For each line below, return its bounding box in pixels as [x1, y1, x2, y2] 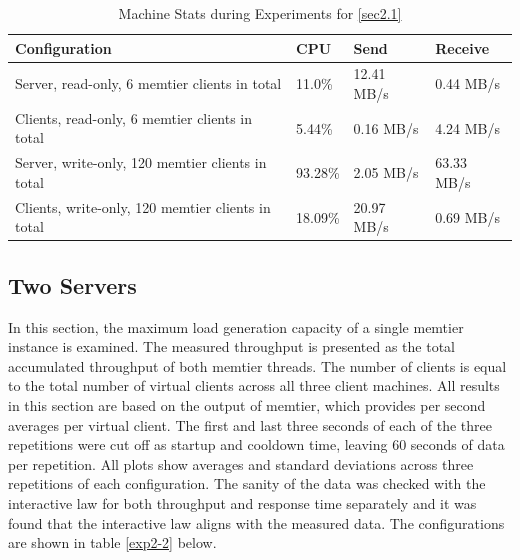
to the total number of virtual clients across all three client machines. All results [8, 375, 500, 396]
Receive [435, 37, 490, 58]
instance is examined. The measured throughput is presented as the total [8, 336, 456, 357]
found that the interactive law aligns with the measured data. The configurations [8, 512, 505, 533]
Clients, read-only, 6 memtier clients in [15, 107, 253, 128]
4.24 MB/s [435, 117, 501, 138]
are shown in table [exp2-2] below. [8, 532, 217, 553]
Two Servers [8, 269, 137, 300]
